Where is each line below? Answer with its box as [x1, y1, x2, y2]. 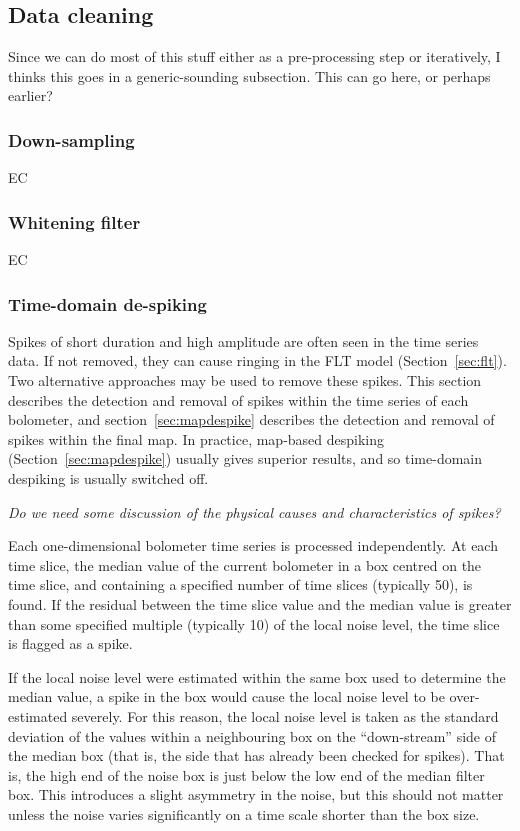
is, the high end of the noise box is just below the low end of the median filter [8, 764, 485, 785]
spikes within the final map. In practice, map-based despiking [8, 428, 385, 449]
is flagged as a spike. [8, 633, 133, 654]
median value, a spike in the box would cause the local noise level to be [8, 686, 445, 707]
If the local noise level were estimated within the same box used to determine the [8, 666, 506, 687]
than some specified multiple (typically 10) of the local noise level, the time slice [8, 613, 500, 634]
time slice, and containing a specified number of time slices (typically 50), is [8, 574, 473, 595]
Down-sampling [8, 127, 135, 152]
